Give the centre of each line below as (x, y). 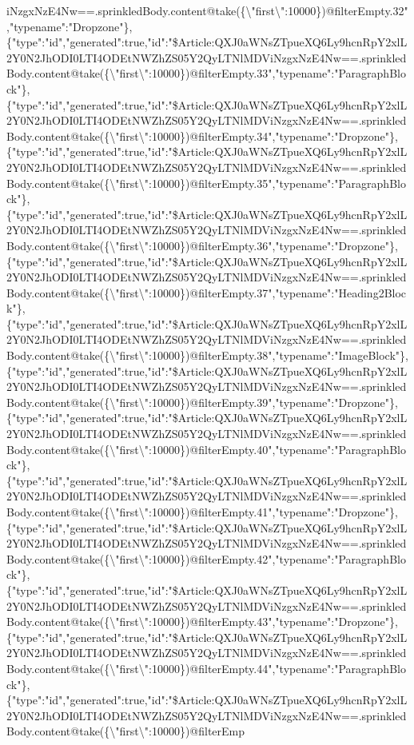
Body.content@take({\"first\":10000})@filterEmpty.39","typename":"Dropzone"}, (202, 402)
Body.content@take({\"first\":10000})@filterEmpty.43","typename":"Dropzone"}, (202, 621)
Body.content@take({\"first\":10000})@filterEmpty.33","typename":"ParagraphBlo (206, 73)
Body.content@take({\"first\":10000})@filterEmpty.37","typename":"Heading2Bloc (207, 292)
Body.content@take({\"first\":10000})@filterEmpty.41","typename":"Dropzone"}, (202, 512)
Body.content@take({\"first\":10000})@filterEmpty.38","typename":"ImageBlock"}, (207, 355)
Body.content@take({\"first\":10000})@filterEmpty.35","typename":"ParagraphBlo (206, 183)
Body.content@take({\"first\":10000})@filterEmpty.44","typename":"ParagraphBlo (206, 668)
